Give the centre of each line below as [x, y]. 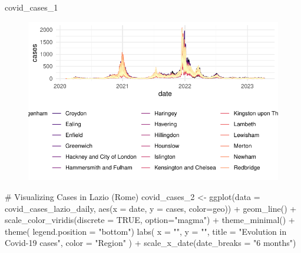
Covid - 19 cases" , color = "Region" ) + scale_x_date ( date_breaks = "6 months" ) [150, 243]
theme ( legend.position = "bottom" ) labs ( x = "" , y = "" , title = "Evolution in [146, 231]
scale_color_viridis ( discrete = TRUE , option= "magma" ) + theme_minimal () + [150, 220]
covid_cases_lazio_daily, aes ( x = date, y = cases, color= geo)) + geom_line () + [151, 208]
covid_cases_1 [32, 7]
